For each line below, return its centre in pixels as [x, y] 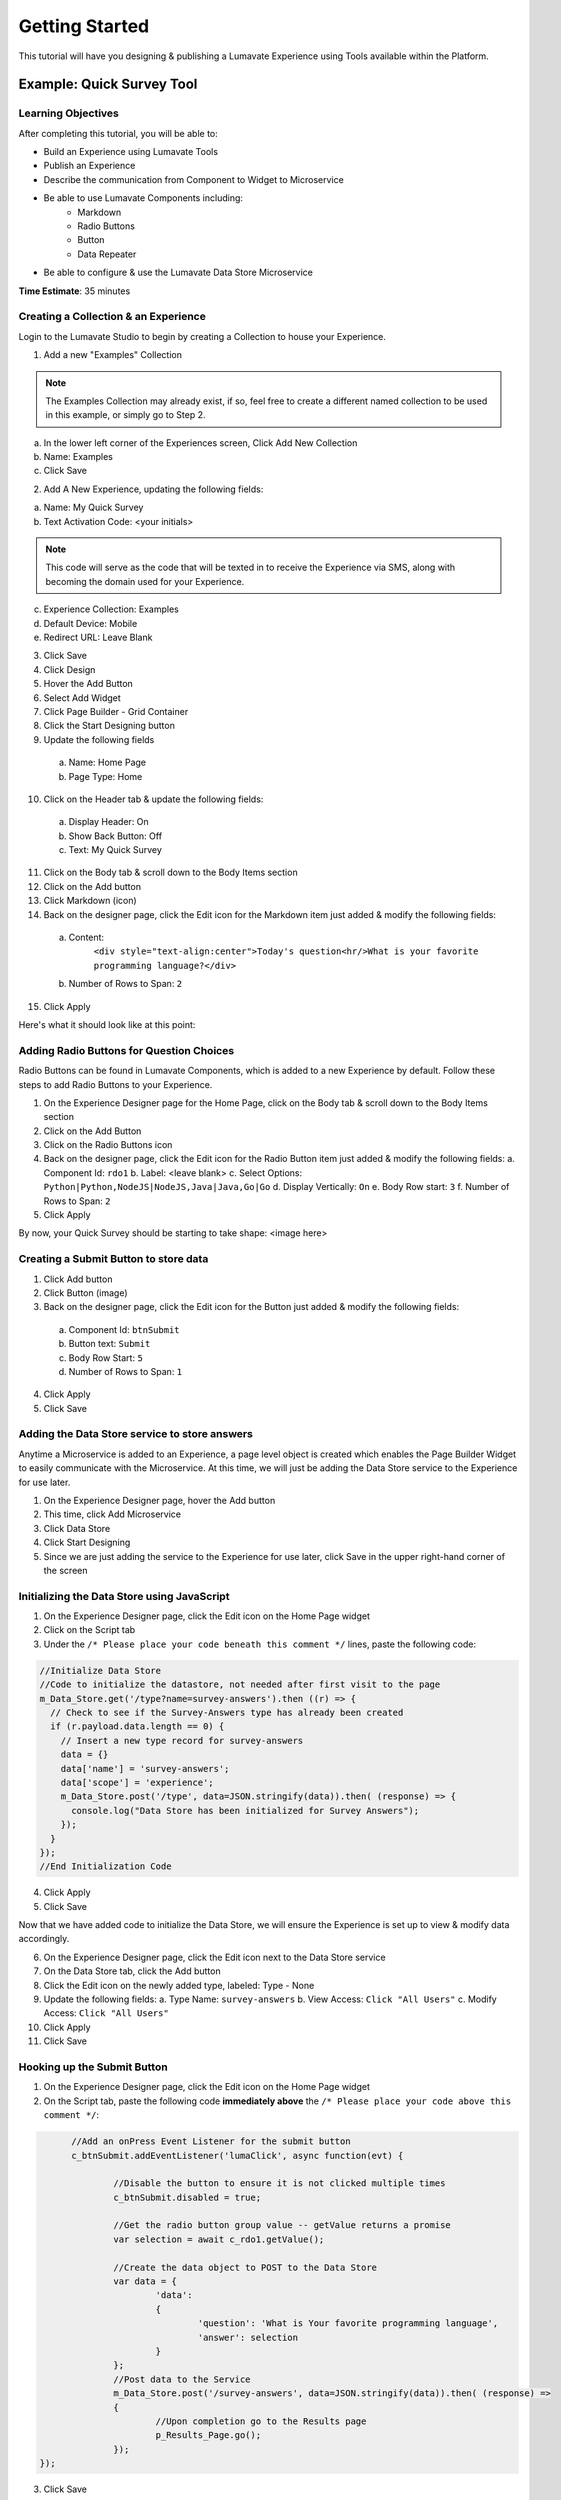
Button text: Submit [109, 1344]
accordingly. [44, 1939]
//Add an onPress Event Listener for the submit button [211, 2141]
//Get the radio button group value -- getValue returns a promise [282, 2225]
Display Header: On [108, 822]
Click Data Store [77, 1528]
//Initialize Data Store [100, 1670]
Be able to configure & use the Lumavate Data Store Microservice [178, 272]
